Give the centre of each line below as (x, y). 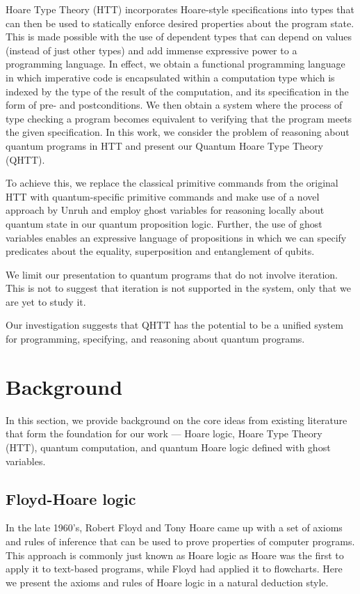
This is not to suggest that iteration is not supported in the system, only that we (178, 288)
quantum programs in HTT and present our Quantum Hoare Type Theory (164, 145)
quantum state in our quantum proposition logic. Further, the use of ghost (164, 223)
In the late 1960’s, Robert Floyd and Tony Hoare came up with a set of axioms (174, 527)
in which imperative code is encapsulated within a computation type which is (170, 77)
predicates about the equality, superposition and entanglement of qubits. (160, 251)
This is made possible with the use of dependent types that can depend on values (179, 37)
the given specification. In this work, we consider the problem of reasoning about (178, 132)
